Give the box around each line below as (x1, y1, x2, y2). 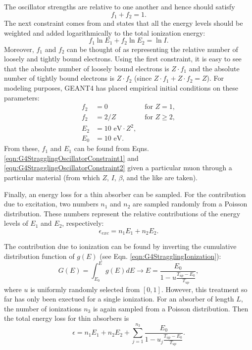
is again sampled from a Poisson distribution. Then (93, 303, 249, 313)
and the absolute (189, 63, 240, 73)
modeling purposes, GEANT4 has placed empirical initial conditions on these (4, 83, 238, 93)
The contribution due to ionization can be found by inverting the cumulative (4, 241, 237, 251)
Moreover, (4, 44, 34, 54)
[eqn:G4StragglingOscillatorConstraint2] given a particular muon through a (4, 162, 232, 173)
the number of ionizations (4, 303, 82, 313)
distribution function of (4, 251, 75, 261)
